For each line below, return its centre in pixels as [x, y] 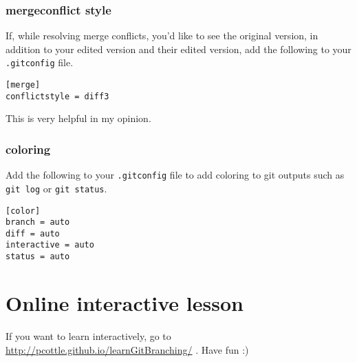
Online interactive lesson [125, 302]
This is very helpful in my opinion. [78, 118]
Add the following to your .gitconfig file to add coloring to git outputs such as [175, 175]
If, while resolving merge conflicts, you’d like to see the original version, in [162, 36]
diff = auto [33, 233]
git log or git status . [56, 188]
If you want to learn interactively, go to [88, 335]
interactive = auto [50, 245]
